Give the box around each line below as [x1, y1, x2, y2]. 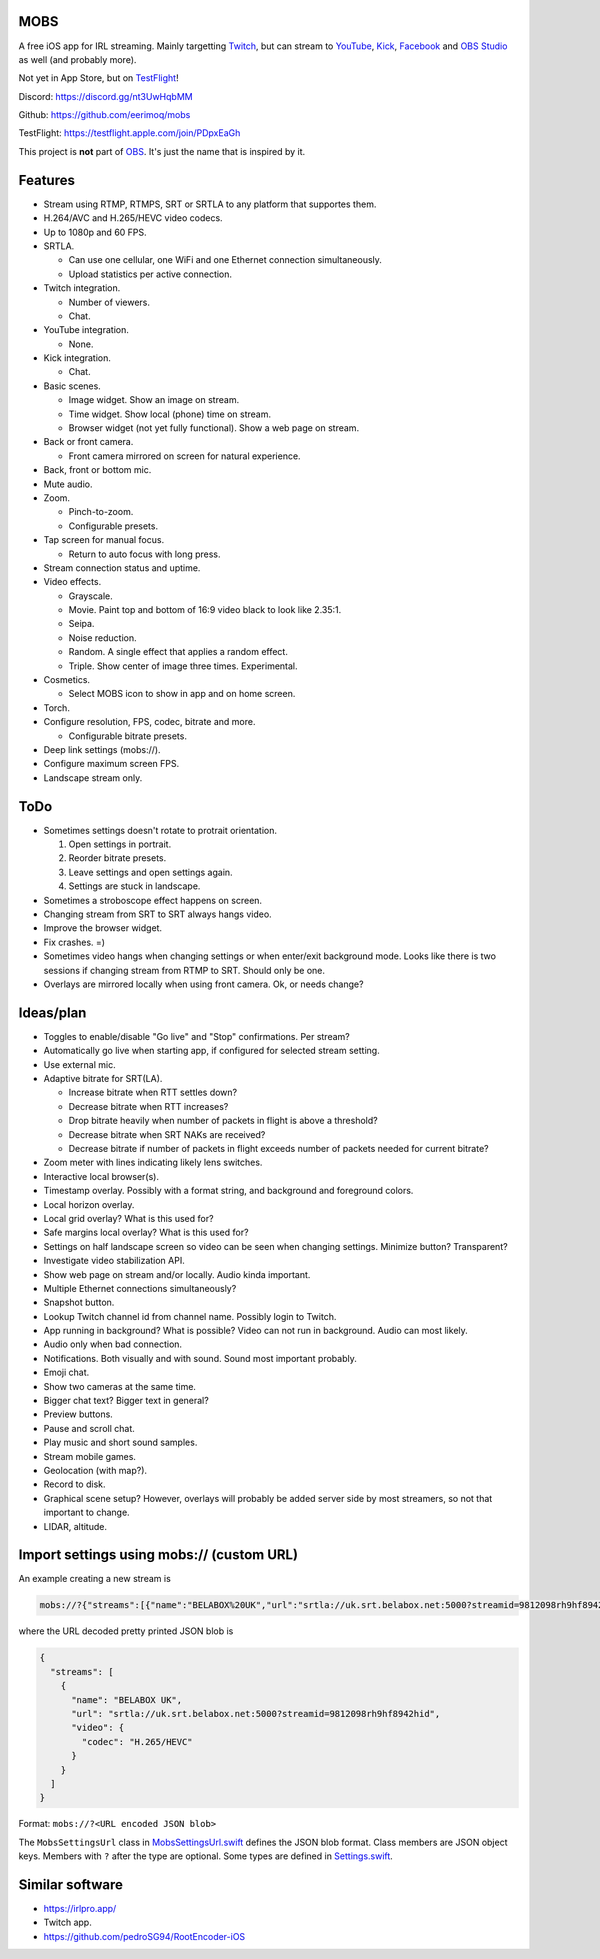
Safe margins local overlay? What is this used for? [43, 1226, 249, 1239]
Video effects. [43, 576, 102, 588]
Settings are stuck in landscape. [68, 880, 201, 892]
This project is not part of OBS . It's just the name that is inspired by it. [18, 145, 306, 157]
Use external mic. [43, 1058, 116, 1070]
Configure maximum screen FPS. [43, 758, 180, 770]
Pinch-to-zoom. [68, 506, 134, 518]
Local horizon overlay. [43, 1198, 135, 1210]
